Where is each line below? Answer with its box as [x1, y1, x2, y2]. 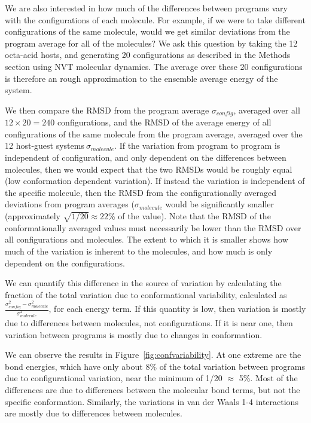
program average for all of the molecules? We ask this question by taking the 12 [5, 36, 298, 49]
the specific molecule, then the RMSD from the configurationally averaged [5, 186, 277, 198]
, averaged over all [233, 103, 300, 116]
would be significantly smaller [165, 198, 275, 210]
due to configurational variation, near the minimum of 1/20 [5, 372, 222, 384]
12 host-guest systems [5, 139, 84, 152]
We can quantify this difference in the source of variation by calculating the [5, 277, 282, 289]
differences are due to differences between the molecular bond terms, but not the [5, 384, 300, 396]
